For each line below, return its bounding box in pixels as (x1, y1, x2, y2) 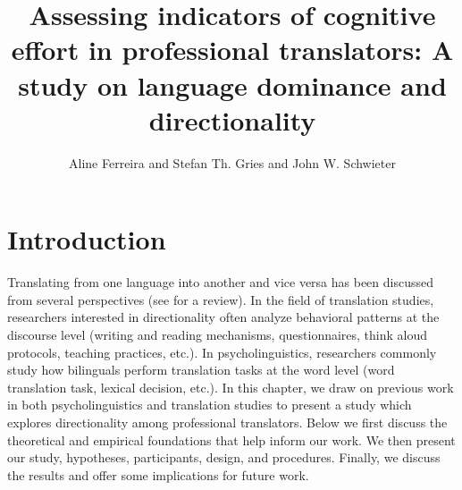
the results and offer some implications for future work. (7, 465, 309, 484)
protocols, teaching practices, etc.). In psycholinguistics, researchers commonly (7, 342, 437, 361)
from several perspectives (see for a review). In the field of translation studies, (7, 290, 434, 308)
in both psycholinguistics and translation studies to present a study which (7, 395, 412, 414)
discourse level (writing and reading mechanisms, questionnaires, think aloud (7, 325, 428, 343)
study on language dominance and (18, 66, 447, 103)
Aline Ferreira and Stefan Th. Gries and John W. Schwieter (69, 153, 396, 172)
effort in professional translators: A (11, 31, 454, 68)
